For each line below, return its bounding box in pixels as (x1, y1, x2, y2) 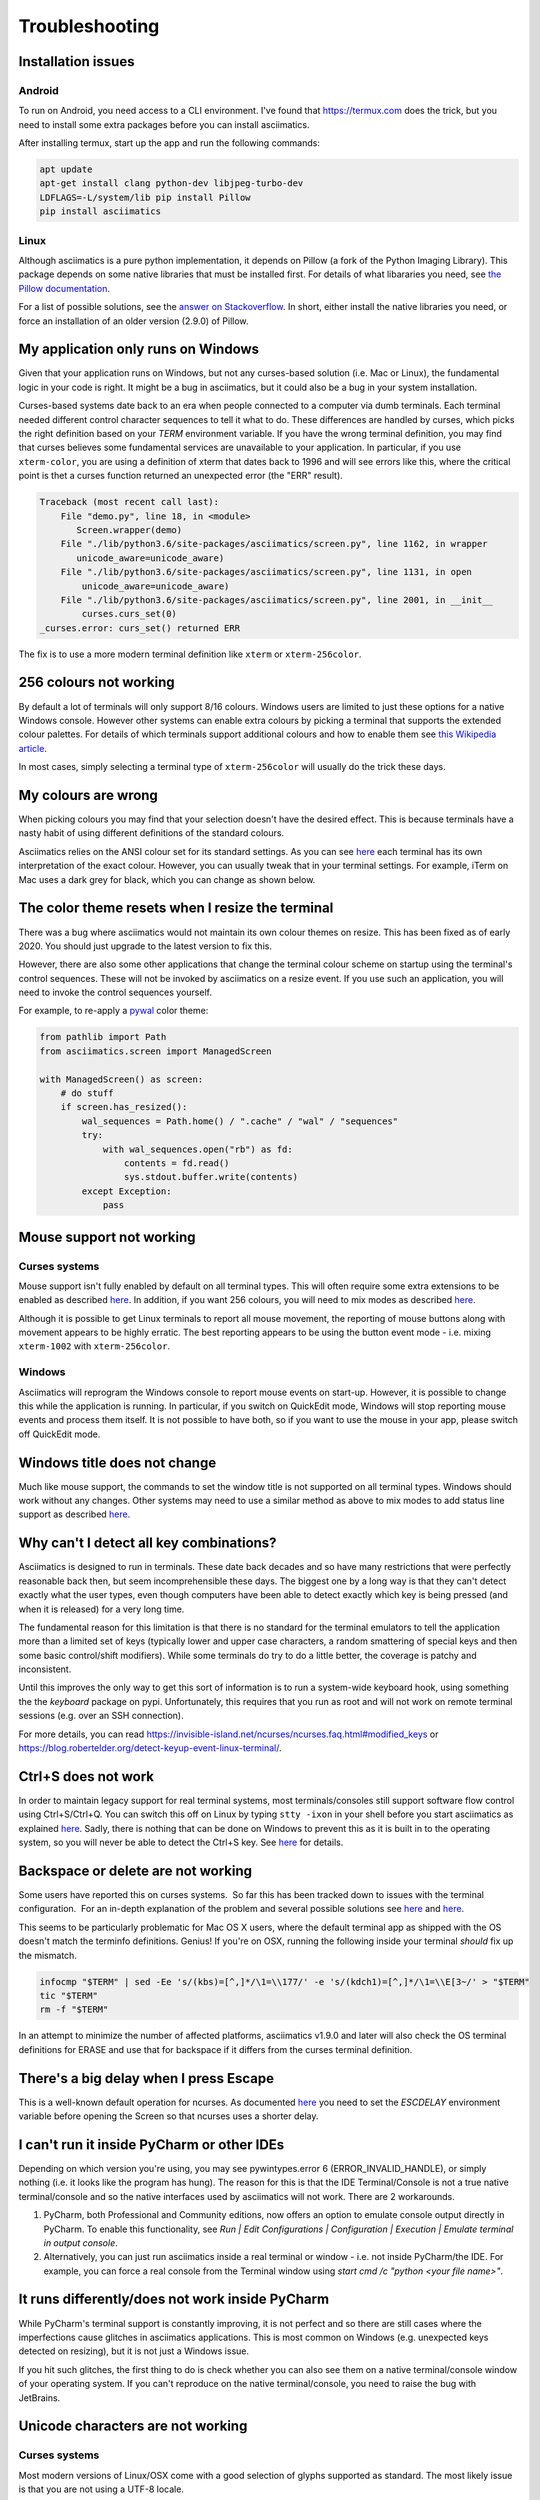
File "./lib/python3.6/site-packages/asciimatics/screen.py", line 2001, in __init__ (60, 594, 494, 605)
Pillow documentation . (18, 282, 110, 294)
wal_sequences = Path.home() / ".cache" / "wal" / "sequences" (81, 1115, 399, 1127)
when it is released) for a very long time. (18, 1603, 185, 1615)
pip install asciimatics (39, 206, 162, 217)
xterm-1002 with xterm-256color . (18, 1340, 170, 1352)
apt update (39, 164, 93, 175)
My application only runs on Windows (18, 341, 260, 358)
